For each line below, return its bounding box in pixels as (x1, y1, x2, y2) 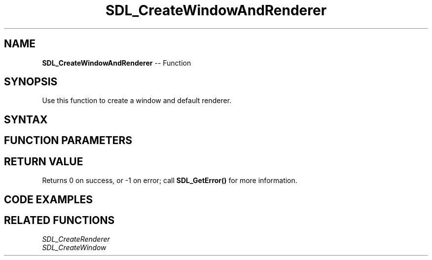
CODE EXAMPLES (4, 193, 93, 206)
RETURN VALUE (4, 155, 83, 168)
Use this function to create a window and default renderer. (42, 96, 232, 105)
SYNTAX (4, 113, 48, 126)
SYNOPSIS (4, 75, 58, 88)
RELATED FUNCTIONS (4, 214, 115, 226)
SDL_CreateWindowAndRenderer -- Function (42, 58, 191, 67)
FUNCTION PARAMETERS (4, 134, 132, 147)
